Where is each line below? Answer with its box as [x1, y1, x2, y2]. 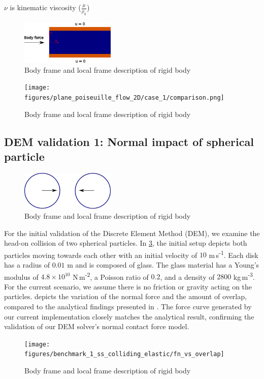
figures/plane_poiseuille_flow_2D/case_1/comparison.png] [24, 94, 224, 102]
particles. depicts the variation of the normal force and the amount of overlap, [4, 291, 247, 302]
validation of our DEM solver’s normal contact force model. [4, 321, 189, 332]
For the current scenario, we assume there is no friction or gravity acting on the [4, 281, 252, 291]
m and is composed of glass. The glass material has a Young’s [67, 259, 259, 270]
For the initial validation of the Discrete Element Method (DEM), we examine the [4, 227, 260, 238]
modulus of [4, 271, 39, 282]
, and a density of [160, 271, 215, 282]
